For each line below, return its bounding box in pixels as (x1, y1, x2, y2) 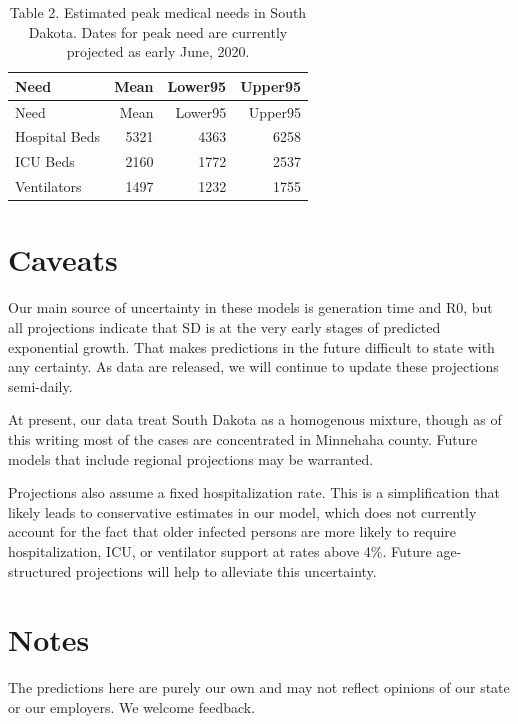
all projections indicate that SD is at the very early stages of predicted (8, 316, 441, 337)
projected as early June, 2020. (66, 41, 250, 62)
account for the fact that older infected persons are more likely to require (8, 521, 457, 542)
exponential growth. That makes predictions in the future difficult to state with (8, 336, 495, 357)
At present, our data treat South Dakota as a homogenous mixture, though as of (8, 409, 502, 430)
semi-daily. (8, 375, 73, 396)
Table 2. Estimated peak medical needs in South (9, 2, 307, 22)
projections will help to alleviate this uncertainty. (75, 560, 377, 581)
